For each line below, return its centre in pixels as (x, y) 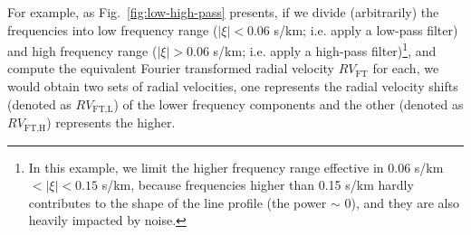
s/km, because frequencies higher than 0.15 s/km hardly (258, 185)
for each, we (406, 68)
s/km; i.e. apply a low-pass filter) (366, 29)
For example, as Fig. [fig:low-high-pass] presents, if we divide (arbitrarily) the (223, 12)
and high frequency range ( (82, 50)
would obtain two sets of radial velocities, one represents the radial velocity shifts (233, 86)
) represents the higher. (111, 122)
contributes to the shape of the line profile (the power (178, 202)
